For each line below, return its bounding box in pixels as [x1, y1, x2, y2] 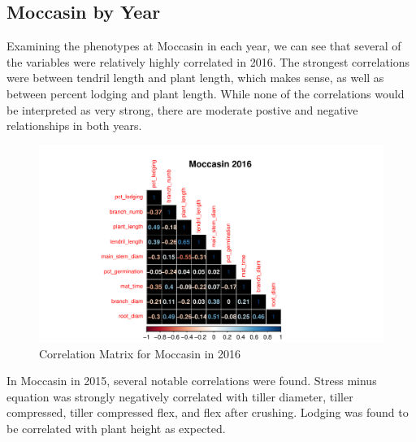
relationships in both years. [6, 117, 142, 134]
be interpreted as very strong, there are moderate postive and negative [6, 101, 358, 118]
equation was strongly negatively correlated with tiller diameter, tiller [6, 388, 353, 405]
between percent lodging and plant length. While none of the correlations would [6, 84, 405, 102]
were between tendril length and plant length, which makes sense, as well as [6, 69, 384, 86]
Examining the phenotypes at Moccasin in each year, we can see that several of [6, 37, 401, 54]
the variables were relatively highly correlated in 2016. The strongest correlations [6, 53, 410, 70]
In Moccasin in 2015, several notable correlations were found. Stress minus [6, 372, 377, 389]
